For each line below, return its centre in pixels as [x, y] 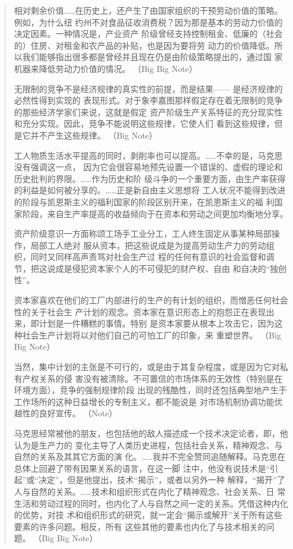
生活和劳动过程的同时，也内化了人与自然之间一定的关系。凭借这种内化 [151, 503]
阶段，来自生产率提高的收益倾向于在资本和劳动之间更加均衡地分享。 [155, 213]
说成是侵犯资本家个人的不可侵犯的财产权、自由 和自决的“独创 [167, 268]
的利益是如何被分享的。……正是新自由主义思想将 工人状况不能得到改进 [150, 190]
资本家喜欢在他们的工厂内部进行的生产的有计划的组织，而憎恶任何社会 [151, 300]
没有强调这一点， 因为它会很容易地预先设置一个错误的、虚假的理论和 [148, 167]
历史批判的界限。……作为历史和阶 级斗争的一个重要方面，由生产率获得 [150, 178]
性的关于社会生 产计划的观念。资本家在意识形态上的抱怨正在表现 [140, 311]
